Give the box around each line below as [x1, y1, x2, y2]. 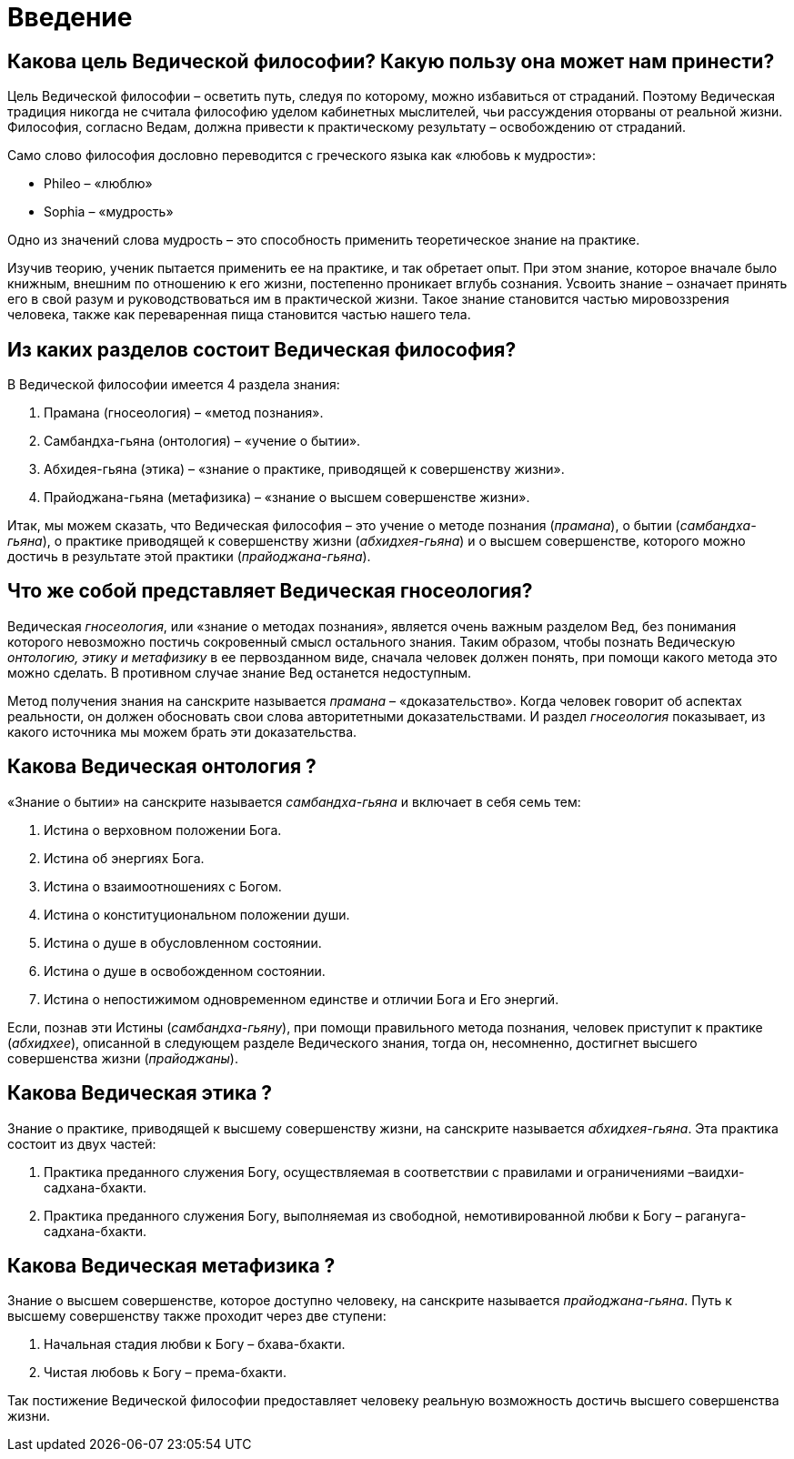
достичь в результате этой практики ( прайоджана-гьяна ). [7, 548, 371, 565]
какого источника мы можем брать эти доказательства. [7, 723, 357, 740]
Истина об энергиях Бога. [44, 850, 205, 866]
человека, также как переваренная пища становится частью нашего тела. [7, 307, 471, 323]
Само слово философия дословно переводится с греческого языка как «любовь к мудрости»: [7, 147, 596, 164]
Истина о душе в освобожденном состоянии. [44, 962, 326, 979]
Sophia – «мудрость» [44, 204, 174, 220]
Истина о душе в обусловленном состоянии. [44, 934, 322, 951]
